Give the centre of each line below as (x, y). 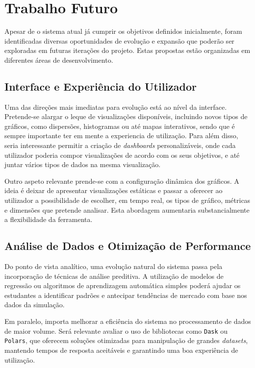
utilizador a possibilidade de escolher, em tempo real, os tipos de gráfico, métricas (127, 200)
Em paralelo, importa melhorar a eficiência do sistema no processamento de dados (128, 321)
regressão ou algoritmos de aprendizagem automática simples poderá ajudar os (123, 285)
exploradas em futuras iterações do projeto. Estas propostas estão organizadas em (127, 50)
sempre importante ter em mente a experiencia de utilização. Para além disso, (121, 135)
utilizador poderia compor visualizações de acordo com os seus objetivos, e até (122, 155)
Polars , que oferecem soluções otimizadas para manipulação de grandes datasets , (126, 340)
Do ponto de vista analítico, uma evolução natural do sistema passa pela (114, 266)
